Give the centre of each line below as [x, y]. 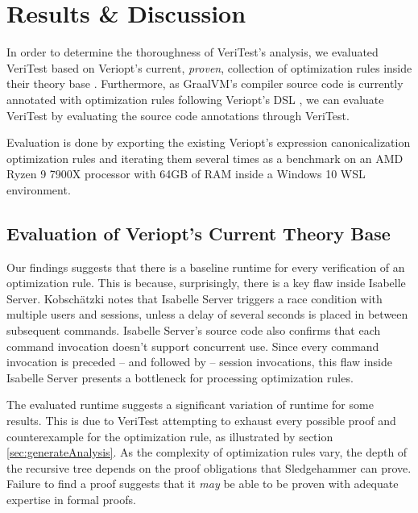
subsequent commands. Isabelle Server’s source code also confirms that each [194, 330]
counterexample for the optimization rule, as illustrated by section [170, 436]
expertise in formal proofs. [71, 499]
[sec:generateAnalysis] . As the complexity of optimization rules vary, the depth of [207, 452]
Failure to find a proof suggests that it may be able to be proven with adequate [203, 484]
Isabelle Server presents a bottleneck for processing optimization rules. [180, 377]
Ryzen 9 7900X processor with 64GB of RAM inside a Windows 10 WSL [186, 174]
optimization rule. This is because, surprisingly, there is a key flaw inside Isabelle [206, 283]
